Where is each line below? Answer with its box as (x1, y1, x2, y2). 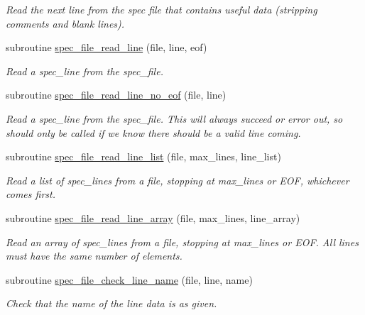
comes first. (6, 187, 55, 201)
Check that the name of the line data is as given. (6, 296, 217, 311)
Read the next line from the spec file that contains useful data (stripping (6, 2, 317, 16)
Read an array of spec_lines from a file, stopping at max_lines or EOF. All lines (6, 234, 359, 249)
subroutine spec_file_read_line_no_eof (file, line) (6, 87, 227, 102)
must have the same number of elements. (6, 248, 182, 263)
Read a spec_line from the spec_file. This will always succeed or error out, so (6, 111, 343, 126)
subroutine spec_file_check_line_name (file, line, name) (6, 272, 253, 287)
